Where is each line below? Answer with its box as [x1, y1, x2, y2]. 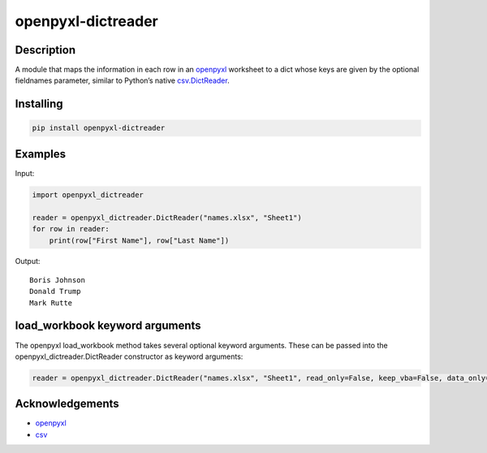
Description [15, 43, 76, 57]
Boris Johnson [29, 275, 85, 284]
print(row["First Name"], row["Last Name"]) [49, 235, 230, 245]
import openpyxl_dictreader [32, 190, 144, 199]
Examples [15, 147, 67, 161]
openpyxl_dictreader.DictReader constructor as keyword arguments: [15, 352, 243, 361]
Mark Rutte [29, 298, 73, 308]
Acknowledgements [15, 397, 119, 411]
